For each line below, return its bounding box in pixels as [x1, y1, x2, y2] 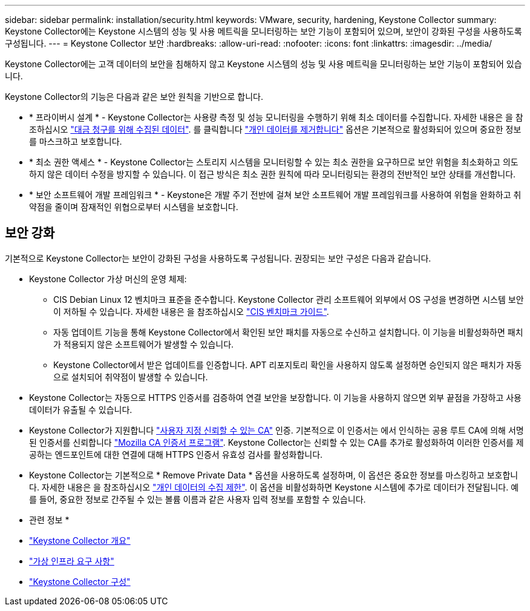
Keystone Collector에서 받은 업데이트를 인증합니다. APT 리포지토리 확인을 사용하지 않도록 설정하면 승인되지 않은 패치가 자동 [53, 359, 522, 370]
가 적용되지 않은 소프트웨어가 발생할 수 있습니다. [53, 339, 234, 349]
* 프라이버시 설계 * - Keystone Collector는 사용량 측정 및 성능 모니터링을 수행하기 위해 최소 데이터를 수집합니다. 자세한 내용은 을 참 [29, 112, 523, 122]
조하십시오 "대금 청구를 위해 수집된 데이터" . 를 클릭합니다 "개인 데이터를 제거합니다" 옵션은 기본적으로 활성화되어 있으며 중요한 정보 [29, 124, 522, 134]
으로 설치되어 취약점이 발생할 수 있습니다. [53, 371, 208, 382]
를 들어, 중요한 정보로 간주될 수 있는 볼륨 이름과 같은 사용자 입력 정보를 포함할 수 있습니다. [29, 494, 366, 504]
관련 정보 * [29, 514, 70, 525]
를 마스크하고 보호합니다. [29, 136, 122, 147]
